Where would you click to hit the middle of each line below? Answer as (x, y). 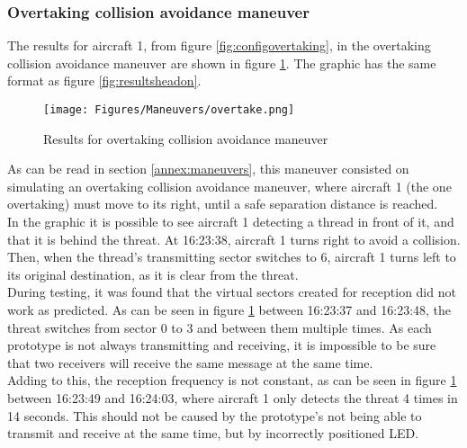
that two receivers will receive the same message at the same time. (190, 362)
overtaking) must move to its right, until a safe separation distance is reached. (223, 204)
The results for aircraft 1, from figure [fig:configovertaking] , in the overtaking (219, 45)
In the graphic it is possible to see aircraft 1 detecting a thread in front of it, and (231, 222)
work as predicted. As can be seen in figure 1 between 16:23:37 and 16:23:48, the (229, 309)
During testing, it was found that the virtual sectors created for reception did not (232, 292)
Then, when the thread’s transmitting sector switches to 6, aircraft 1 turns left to (232, 257)
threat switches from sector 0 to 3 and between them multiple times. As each (220, 327)
